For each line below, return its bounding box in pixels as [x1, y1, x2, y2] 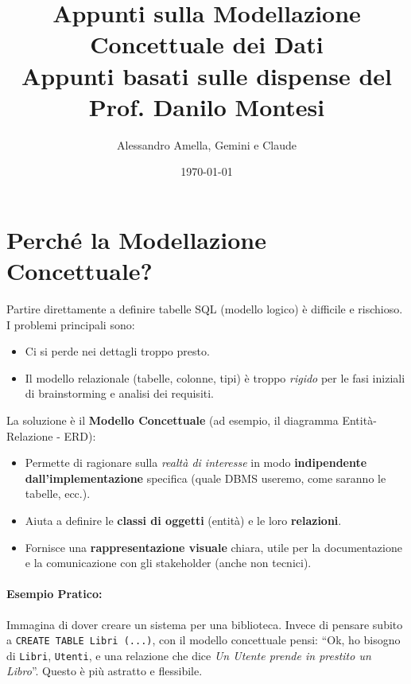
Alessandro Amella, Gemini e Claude [117, 136, 297, 153]
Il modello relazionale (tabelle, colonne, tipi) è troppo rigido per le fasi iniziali [25, 369, 405, 386]
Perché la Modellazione [6, 223, 266, 255]
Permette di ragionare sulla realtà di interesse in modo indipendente [25, 454, 367, 471]
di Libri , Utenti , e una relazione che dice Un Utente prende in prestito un [6, 647, 371, 663]
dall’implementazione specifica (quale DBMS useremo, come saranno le [25, 469, 386, 486]
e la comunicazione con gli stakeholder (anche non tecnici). [25, 554, 312, 571]
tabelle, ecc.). [25, 485, 91, 502]
